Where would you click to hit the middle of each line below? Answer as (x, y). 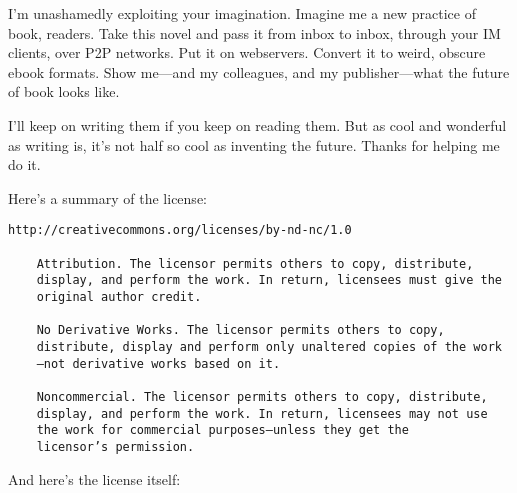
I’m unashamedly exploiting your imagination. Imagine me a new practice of (242, 13)
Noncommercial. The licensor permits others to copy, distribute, (262, 396)
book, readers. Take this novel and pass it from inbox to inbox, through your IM (254, 32)
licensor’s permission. (115, 446)
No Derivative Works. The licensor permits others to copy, (240, 330)
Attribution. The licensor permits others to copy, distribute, (255, 263)
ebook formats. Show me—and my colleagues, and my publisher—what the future (259, 71)
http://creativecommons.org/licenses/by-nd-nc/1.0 (180, 230)
